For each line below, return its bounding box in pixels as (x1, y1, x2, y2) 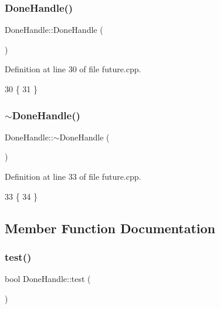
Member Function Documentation (5, 219, 216, 237)
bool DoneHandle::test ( (5, 273, 91, 285)
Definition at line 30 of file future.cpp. (5, 63, 141, 75)
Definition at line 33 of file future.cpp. (5, 170, 141, 182)
